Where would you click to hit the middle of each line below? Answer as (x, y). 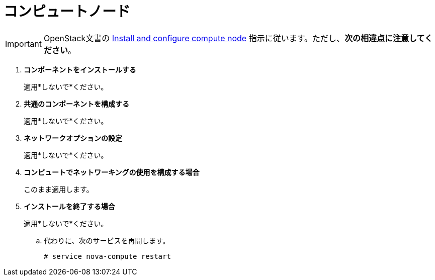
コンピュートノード (67, 12)
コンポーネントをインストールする (80, 69)
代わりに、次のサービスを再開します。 (107, 240)
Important (23, 43)
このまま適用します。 (59, 189)
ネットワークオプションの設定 (73, 138)
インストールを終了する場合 (69, 206)
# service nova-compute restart (107, 256)
